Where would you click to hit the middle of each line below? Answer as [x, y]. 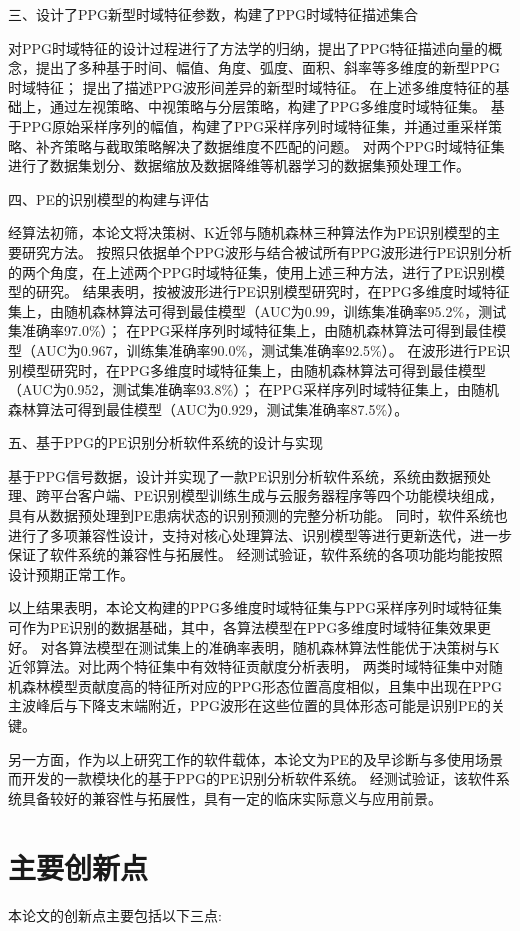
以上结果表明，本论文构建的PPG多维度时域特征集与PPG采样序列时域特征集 [255, 607]
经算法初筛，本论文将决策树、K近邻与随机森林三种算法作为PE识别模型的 [247, 232]
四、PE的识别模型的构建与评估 [109, 198]
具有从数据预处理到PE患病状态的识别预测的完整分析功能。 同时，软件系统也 [258, 515]
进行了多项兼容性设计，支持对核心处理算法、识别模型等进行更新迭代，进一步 [260, 534]
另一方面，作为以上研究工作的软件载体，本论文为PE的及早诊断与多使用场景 [256, 758]
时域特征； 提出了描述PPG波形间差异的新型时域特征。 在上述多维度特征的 [252, 86]
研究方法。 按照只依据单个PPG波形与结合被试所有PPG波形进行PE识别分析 [266, 251]
